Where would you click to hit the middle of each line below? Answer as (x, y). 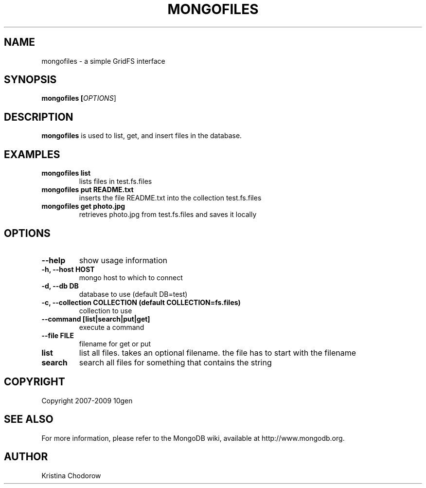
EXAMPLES (32, 154)
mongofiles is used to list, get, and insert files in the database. (142, 136)
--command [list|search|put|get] (96, 319)
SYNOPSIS (30, 80)
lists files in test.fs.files (115, 181)
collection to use (106, 310)
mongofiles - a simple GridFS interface (103, 61)
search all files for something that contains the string (175, 362)
